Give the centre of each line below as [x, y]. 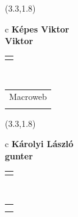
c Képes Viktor [37, 29]
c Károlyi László [39, 144]
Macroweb [28, 97]
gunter [19, 155]
